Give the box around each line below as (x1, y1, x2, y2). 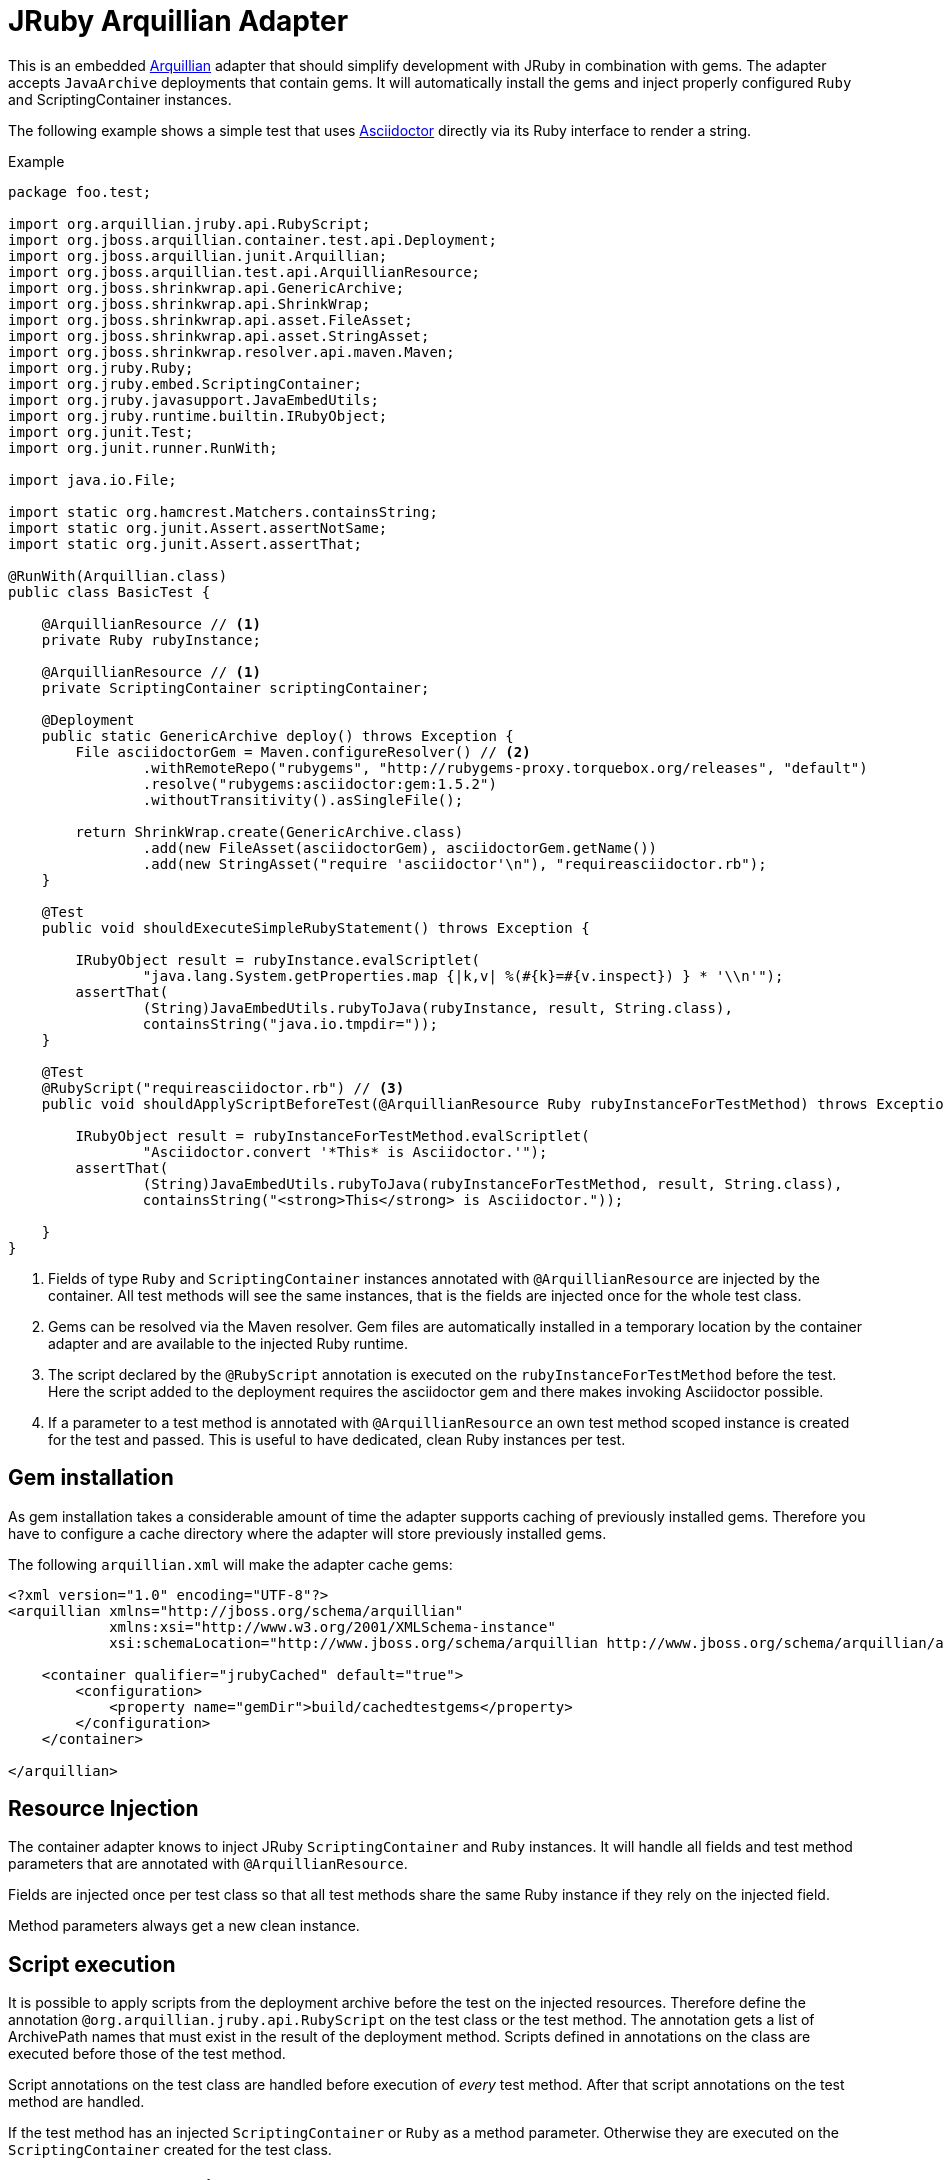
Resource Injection (8, 1796, 199, 1822)
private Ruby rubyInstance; (41, 631, 261, 648)
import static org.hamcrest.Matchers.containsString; (8, 503, 438, 520)
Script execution (8, 1951, 176, 1977)
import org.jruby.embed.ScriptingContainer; (8, 375, 363, 392)
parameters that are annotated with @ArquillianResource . (8, 1855, 408, 1873)
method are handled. (8, 2093, 145, 2111)
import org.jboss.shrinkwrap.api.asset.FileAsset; (8, 311, 413, 328)
